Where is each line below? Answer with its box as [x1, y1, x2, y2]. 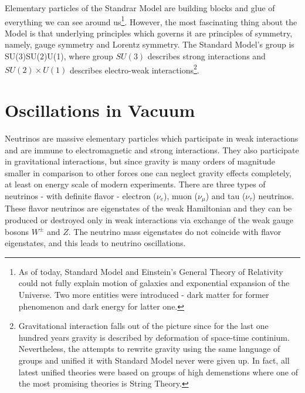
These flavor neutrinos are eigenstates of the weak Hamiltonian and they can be [5, 202, 292, 214]
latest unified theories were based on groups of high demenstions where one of [18, 365, 299, 378]
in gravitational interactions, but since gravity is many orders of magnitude [5, 155, 275, 167]
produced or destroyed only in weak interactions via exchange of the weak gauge [5, 214, 293, 226]
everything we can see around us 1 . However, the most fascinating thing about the [5, 14, 297, 28]
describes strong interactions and [147, 50, 266, 62]
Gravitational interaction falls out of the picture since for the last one [18, 320, 269, 332]
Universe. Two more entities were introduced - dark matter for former [18, 288, 269, 300]
